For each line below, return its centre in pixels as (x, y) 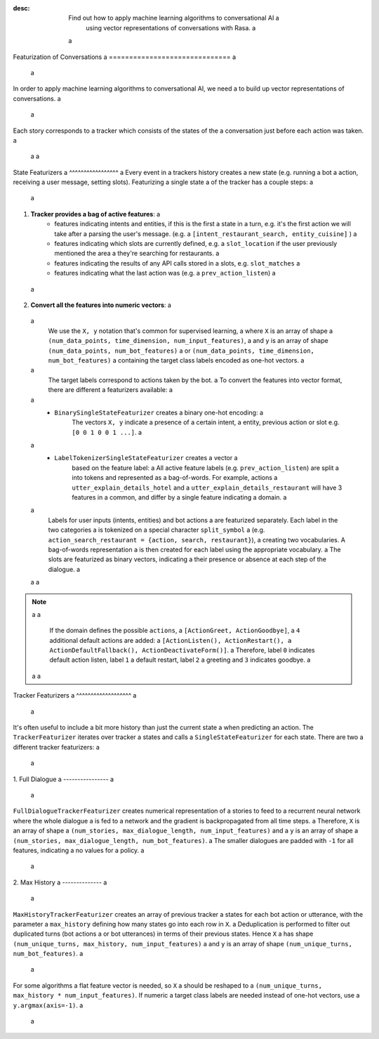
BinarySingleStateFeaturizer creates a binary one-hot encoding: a (159, 412)
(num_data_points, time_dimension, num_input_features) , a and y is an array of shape (188, 341)
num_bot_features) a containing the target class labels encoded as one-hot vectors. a (176, 360)
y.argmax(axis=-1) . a (48, 1005)
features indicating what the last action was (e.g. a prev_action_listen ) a (165, 273)
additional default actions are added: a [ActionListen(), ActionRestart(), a (171, 640)
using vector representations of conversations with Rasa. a (171, 27)
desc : (21, 8)
